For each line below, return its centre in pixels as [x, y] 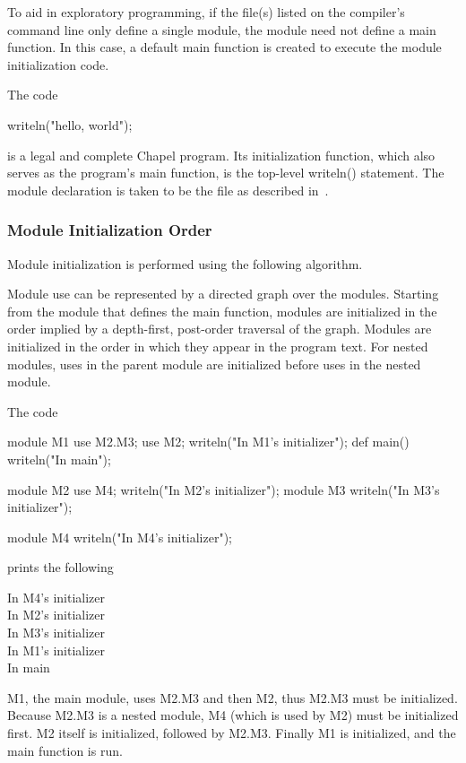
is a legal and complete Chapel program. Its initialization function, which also [221, 155]
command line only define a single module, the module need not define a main [222, 29]
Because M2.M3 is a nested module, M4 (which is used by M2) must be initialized [233, 715]
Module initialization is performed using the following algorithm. [185, 263]
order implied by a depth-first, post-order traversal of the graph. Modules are [220, 329]
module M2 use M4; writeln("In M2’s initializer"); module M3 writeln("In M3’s [224, 489]
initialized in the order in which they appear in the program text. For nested [218, 346]
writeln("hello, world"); [70, 124]
